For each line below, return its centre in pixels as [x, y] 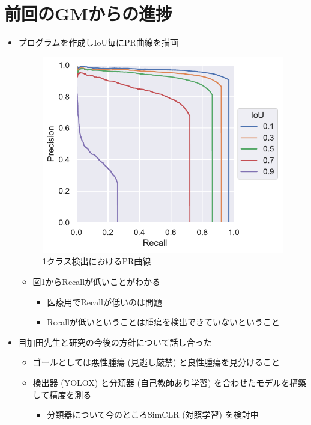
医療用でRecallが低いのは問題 [104, 301]
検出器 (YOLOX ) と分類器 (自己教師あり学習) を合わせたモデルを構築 [170, 383]
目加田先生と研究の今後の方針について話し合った [115, 342]
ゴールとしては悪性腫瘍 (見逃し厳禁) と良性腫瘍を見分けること [156, 362]
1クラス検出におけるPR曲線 [97, 261]
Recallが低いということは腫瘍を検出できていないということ [163, 322]
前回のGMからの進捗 [88, 14]
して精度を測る [62, 394]
